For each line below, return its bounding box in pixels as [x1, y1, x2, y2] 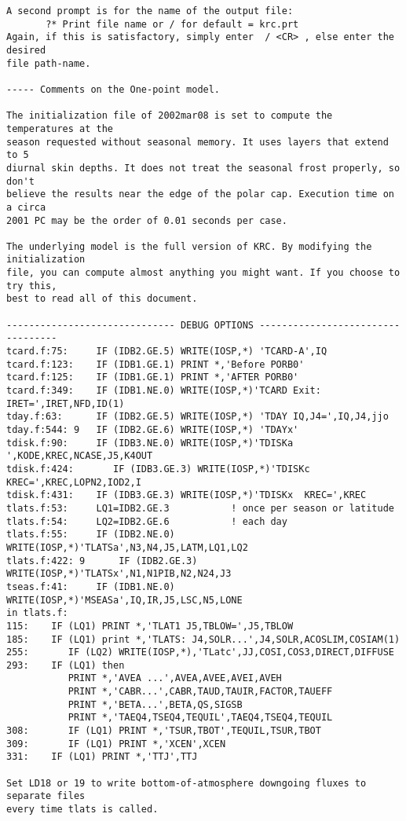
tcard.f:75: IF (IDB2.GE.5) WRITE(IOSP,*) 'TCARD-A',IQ [6, 346, 327, 357]
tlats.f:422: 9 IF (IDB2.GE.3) [6, 555, 198, 566]
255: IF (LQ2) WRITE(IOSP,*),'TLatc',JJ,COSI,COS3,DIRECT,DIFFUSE [6, 647, 394, 658]
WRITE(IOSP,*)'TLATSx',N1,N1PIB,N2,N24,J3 [6, 568, 232, 580]
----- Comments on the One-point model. [6, 83, 221, 95]
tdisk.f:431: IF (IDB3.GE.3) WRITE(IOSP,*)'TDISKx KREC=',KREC [6, 489, 367, 501]
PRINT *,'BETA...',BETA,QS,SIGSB [68, 698, 243, 710]
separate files [6, 790, 86, 802]
